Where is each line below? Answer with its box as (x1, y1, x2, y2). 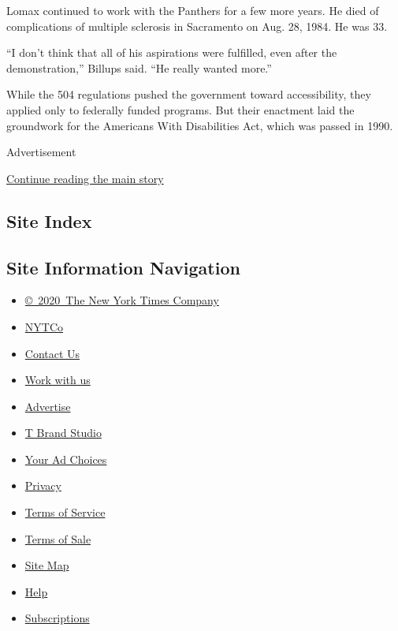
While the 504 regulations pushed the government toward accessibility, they (6, 86, 371, 103)
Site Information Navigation (6, 255, 240, 279)
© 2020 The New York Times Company (24, 292, 219, 308)
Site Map (24, 557, 69, 573)
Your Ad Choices (24, 450, 107, 467)
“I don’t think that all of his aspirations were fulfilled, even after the (6, 44, 337, 61)
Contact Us (24, 345, 80, 361)
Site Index (6, 208, 92, 233)
